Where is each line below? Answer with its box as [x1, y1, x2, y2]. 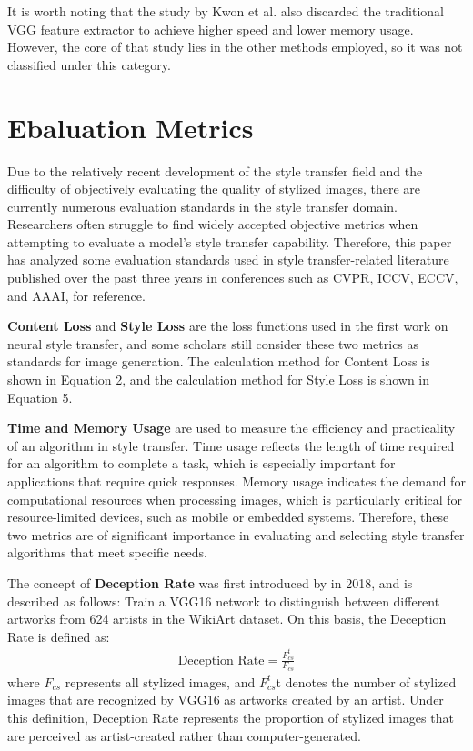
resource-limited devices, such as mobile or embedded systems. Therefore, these [7, 507, 449, 526]
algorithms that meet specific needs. [7, 543, 207, 562]
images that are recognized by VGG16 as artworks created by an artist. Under [7, 690, 444, 709]
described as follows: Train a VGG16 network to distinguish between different [7, 591, 440, 610]
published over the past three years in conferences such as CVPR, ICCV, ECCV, [7, 268, 458, 287]
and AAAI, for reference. [7, 285, 146, 305]
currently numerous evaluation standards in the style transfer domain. [7, 196, 398, 215]
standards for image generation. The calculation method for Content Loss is [7, 352, 430, 371]
